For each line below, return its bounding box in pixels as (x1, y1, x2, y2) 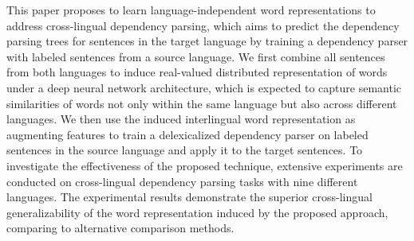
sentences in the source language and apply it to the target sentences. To (6, 142, 363, 158)
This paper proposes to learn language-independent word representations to (6, 2, 376, 17)
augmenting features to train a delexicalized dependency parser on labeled (6, 126, 369, 142)
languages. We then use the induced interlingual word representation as (6, 111, 356, 127)
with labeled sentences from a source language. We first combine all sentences (6, 48, 385, 64)
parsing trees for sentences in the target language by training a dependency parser (6, 33, 408, 49)
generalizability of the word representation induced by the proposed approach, (6, 204, 388, 220)
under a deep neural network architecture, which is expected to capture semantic (6, 79, 402, 95)
